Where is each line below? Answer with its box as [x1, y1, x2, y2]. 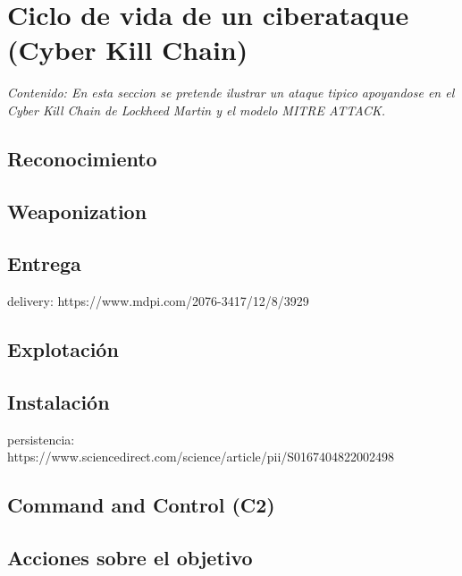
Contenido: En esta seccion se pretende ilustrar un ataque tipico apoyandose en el [7, 83, 455, 102]
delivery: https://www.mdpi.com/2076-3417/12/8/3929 [7, 292, 309, 310]
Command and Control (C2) [7, 491, 275, 519]
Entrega [7, 250, 81, 277]
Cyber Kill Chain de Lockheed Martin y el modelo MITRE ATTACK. [7, 100, 386, 119]
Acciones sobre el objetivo [7, 544, 253, 572]
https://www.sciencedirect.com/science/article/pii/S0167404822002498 [7, 447, 395, 466]
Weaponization [7, 197, 147, 224]
